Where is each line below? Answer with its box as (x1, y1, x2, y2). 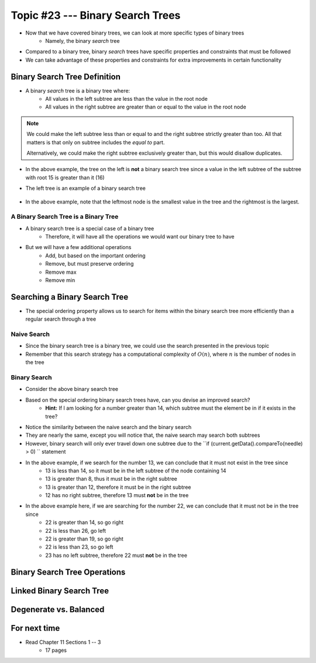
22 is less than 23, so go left (45, 543, 114, 550)
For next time (11, 623, 60, 633)
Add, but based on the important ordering (45, 252, 146, 259)
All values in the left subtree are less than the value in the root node (45, 96, 208, 103)
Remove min (45, 277, 75, 284)
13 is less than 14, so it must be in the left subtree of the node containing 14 (45, 467, 226, 474)
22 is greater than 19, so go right (45, 535, 124, 542)
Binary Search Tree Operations (11, 567, 126, 577)
